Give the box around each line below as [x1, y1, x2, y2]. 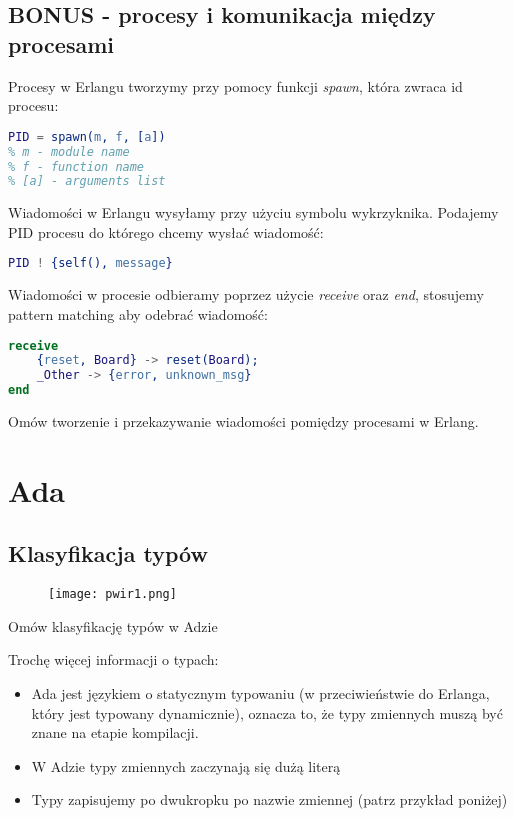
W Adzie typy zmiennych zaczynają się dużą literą [31, 755, 341, 776]
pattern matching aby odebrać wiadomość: [8, 303, 268, 324]
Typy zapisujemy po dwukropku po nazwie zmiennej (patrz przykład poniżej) [31, 789, 508, 810]
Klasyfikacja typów [8, 538, 208, 569]
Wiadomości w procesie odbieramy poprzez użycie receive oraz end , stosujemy [8, 284, 484, 305]
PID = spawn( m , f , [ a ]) [8, 129, 166, 144]
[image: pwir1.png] [48, 587, 177, 602]
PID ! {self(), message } [8, 256, 173, 271]
